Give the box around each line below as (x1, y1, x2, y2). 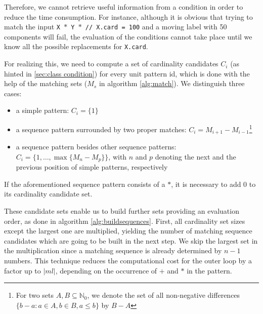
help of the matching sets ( (4, 78, 87, 89)
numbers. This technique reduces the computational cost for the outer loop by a (4, 255, 252, 265)
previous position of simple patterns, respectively (16, 162, 168, 172)
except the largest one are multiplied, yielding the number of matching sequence (4, 225, 252, 236)
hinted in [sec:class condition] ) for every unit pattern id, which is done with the (4, 68, 250, 78)
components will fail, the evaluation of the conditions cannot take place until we (4, 31, 252, 42)
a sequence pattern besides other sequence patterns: (16, 141, 177, 152)
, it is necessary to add (171, 178, 241, 189)
